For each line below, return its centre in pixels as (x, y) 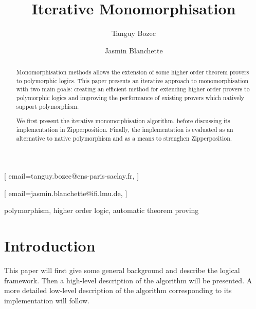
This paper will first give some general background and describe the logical (122, 270)
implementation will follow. (47, 300)
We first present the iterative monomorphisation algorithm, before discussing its (123, 121)
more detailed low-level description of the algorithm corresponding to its (118, 290)
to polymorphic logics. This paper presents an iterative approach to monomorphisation (132, 80)
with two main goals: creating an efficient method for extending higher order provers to (133, 89)
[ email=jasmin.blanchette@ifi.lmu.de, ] (66, 193)
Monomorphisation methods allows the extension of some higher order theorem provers (133, 72)
